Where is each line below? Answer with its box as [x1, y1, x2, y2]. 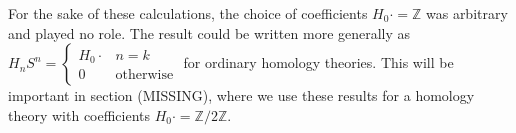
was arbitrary [425, 3, 508, 23]
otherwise [115, 68, 174, 83]
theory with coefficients [8, 104, 151, 125]
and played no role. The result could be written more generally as [8, 22, 411, 43]
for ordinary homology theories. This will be [183, 52, 454, 73]
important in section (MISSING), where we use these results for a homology [8, 85, 475, 106]
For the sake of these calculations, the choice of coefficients [8, 3, 368, 23]
